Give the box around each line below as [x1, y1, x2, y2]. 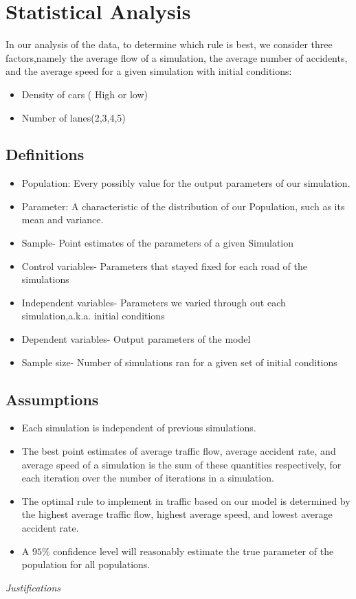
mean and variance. [21, 212, 104, 227]
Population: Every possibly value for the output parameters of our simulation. [21, 176, 351, 190]
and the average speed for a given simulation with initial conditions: [5, 64, 292, 78]
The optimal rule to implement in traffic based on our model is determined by [21, 493, 351, 508]
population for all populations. [21, 557, 151, 572]
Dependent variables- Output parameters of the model [21, 332, 251, 346]
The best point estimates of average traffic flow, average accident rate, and [21, 444, 336, 458]
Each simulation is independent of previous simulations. [21, 420, 256, 435]
